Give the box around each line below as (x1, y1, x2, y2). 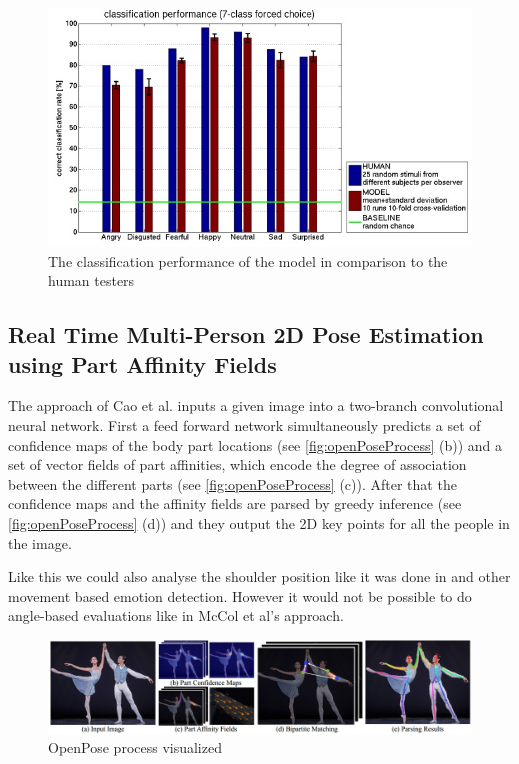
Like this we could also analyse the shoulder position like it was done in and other (8, 566, 511, 587)
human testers (48, 270, 135, 291)
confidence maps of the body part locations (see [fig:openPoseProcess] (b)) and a (8, 434, 503, 455)
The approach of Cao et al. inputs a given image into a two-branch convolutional (8, 395, 504, 416)
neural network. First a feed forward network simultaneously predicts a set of (8, 415, 481, 436)
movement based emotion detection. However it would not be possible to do (8, 585, 472, 606)
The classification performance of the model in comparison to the (48, 250, 448, 271)
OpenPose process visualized (48, 737, 222, 758)
